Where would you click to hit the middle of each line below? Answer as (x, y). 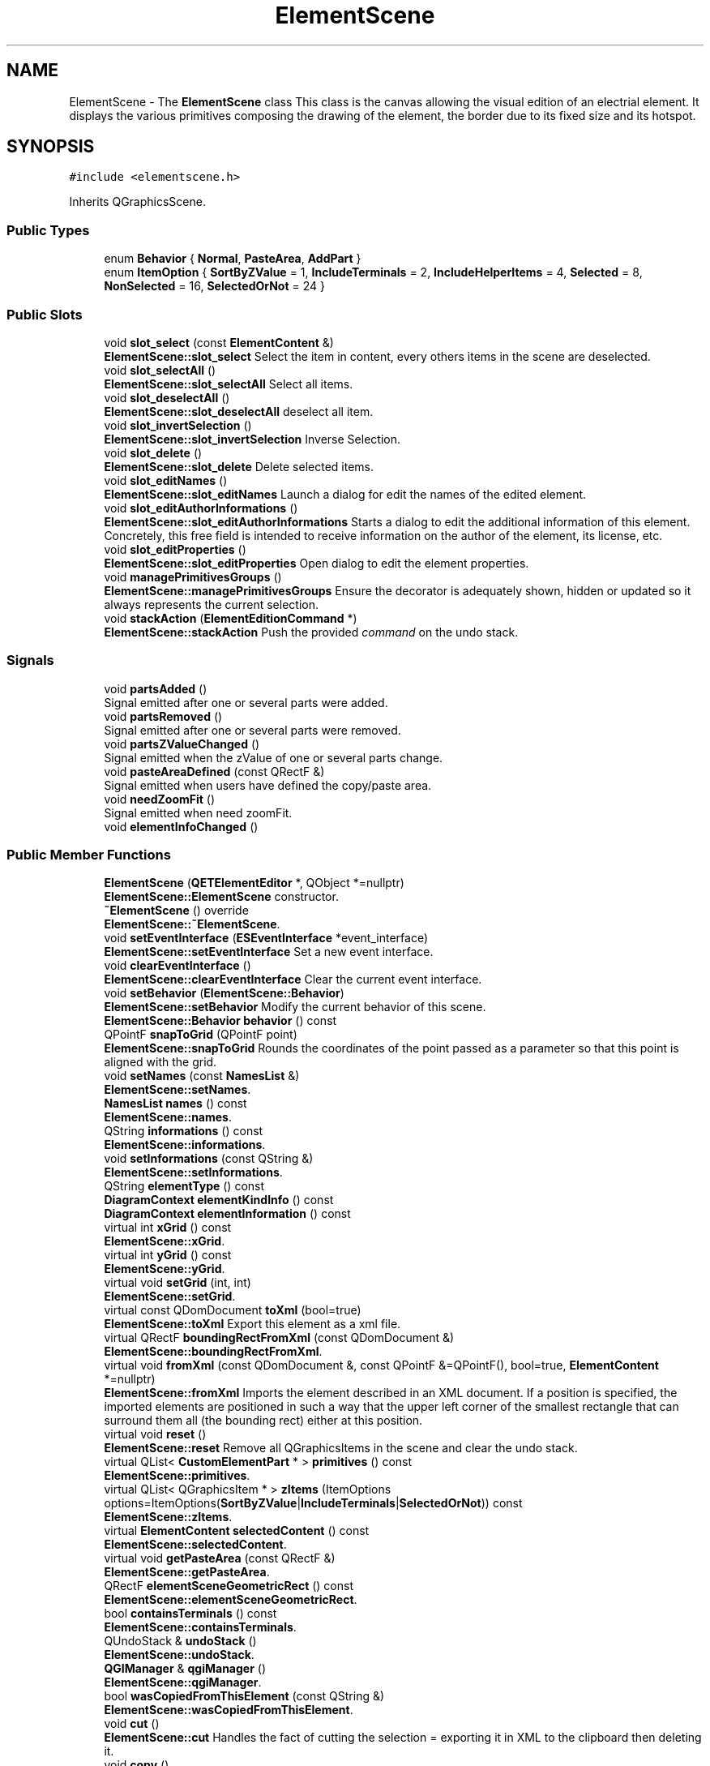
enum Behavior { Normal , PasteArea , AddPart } (233, 259)
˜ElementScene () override (176, 911)
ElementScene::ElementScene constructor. (221, 897)
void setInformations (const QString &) (209, 1159)
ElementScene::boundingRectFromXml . (213, 1352)
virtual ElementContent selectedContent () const (237, 1531)
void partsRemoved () (163, 716)
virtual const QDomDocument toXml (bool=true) (233, 1310)
